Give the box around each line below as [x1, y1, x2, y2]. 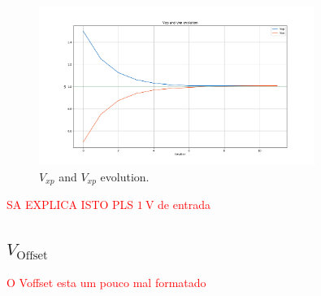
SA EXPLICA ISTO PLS [7, 196, 134, 213]
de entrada [158, 196, 211, 213]
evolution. [100, 168, 150, 185]
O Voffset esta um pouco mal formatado [7, 274, 206, 291]
